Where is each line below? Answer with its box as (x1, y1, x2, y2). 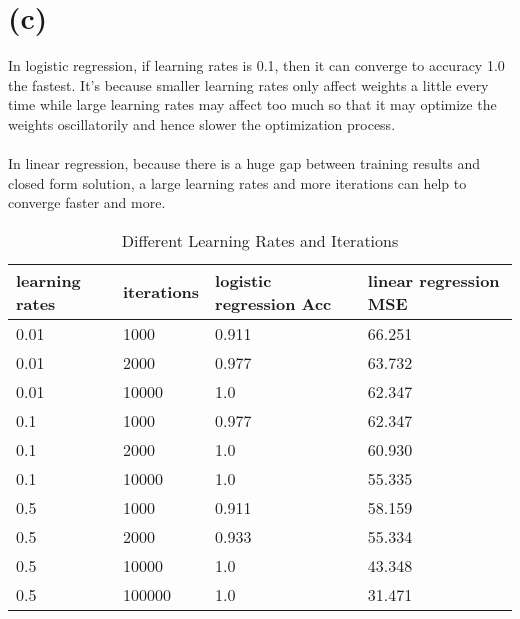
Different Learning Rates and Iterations (121, 228, 399, 252)
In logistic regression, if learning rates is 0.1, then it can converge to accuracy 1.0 (8, 55, 505, 76)
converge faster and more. (8, 192, 166, 213)
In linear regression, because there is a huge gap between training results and (8, 153, 481, 174)
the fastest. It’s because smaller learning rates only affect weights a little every (8, 74, 489, 95)
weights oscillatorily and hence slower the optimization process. (8, 113, 396, 134)
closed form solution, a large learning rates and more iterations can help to (8, 172, 467, 193)
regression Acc (215, 291, 332, 315)
